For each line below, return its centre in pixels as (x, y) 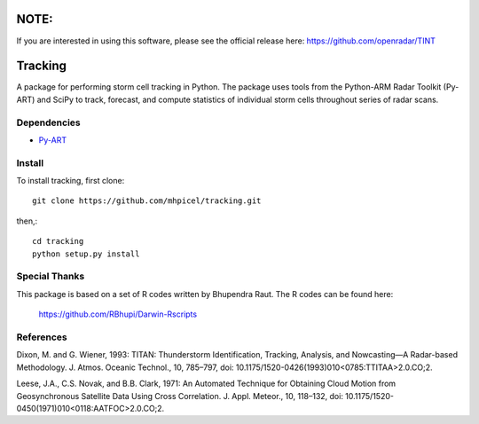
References (42, 337)
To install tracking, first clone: (71, 181)
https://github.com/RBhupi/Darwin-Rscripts (118, 314)
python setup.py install (86, 254)
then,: (27, 221)
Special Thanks (51, 277)
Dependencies (49, 122)
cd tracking (58, 241)
